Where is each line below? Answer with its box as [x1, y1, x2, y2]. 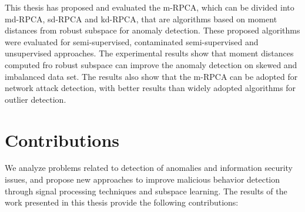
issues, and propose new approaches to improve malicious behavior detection [5, 173, 280, 186]
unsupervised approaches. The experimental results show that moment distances [5, 47, 294, 59]
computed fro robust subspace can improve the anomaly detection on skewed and [5, 58, 297, 70]
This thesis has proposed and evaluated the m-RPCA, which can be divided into [5, 1, 294, 13]
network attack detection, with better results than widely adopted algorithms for [5, 82, 296, 94]
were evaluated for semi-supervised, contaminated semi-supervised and [5, 35, 259, 48]
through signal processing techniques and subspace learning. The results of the [5, 184, 287, 197]
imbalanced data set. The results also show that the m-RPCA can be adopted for [5, 70, 298, 82]
